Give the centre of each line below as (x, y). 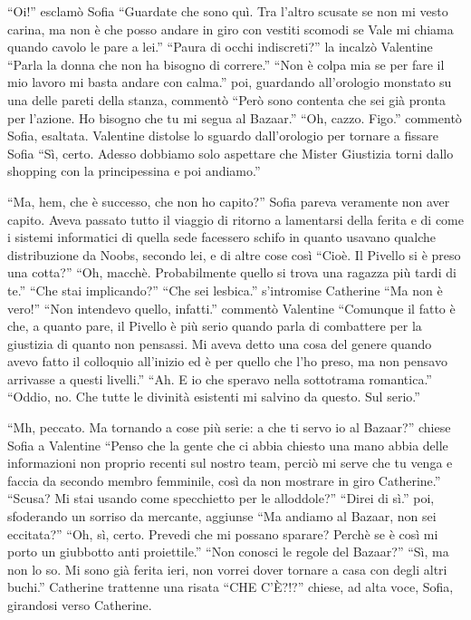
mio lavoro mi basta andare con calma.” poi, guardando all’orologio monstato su (230, 82)
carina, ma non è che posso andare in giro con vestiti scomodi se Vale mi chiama (231, 29)
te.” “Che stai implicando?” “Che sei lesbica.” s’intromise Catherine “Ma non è (225, 290)
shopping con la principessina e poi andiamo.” (134, 171)
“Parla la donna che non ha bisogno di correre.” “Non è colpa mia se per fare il (226, 64)
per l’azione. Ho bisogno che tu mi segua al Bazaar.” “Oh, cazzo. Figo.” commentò (235, 117)
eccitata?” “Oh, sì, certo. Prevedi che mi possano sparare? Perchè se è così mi (223, 533)
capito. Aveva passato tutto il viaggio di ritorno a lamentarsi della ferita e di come (235, 219)
